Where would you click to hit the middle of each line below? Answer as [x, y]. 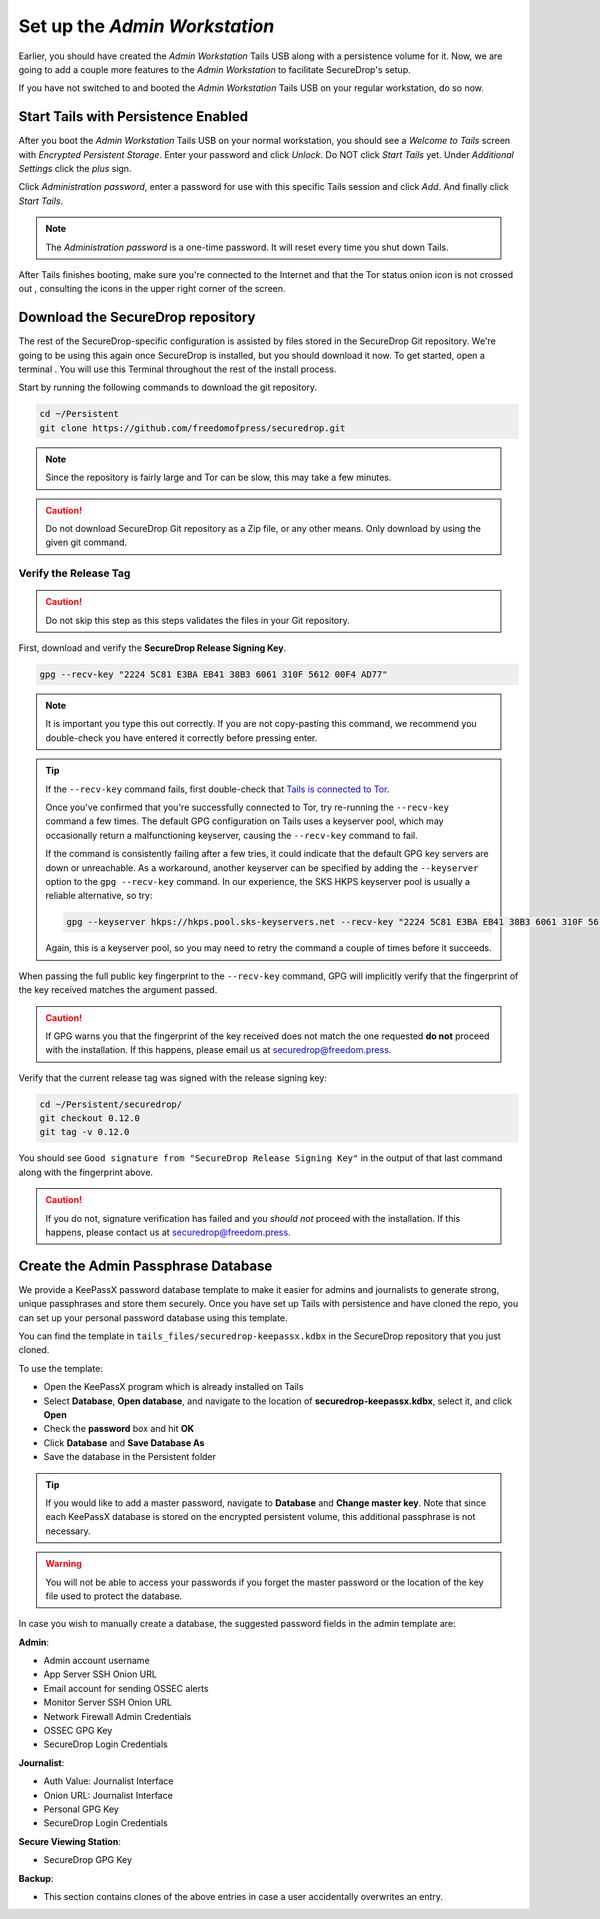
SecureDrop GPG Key [88, 1860]
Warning [63, 1564]
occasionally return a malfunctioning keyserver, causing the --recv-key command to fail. [232, 835]
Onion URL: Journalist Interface [108, 1795]
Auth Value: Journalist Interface [108, 1781]
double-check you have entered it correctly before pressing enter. [181, 737]
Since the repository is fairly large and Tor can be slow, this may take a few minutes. [218, 477]
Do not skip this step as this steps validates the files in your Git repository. [197, 620]
